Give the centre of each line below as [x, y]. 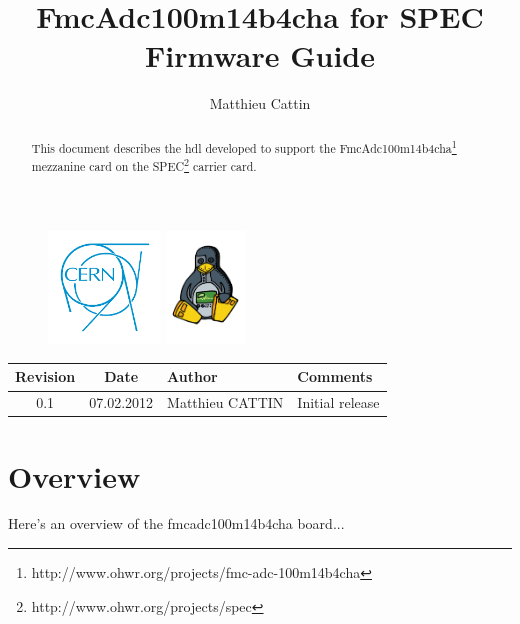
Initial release [338, 402]
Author [192, 376]
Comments [335, 376]
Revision [45, 376]
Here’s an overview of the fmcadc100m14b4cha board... [176, 523]
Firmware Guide [260, 55]
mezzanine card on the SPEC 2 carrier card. [144, 165]
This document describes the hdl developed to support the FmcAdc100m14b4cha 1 [244, 146]
